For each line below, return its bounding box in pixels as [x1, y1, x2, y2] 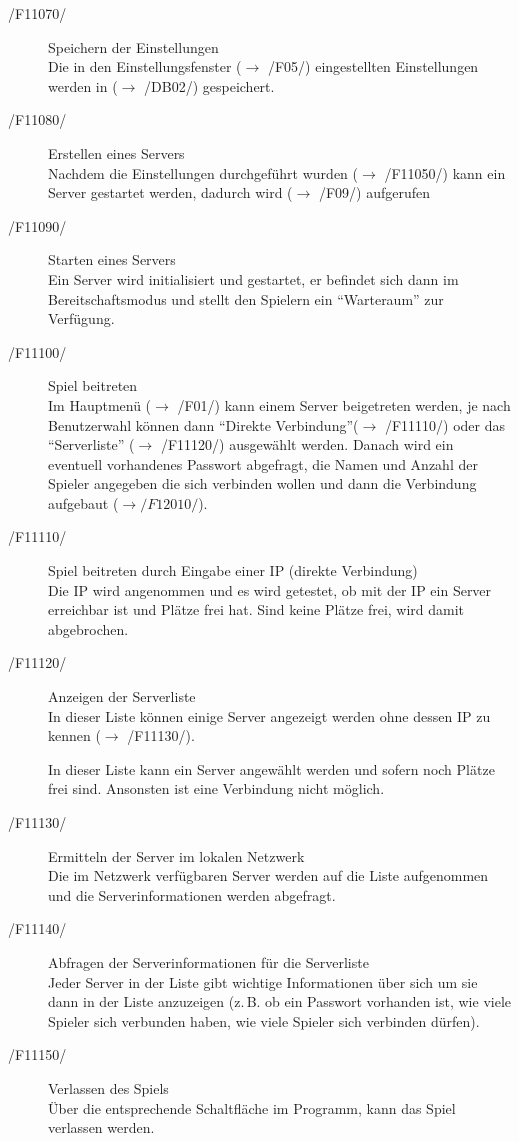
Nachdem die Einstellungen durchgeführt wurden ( [48, 162, 358, 183]
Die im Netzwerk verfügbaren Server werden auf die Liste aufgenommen [48, 865, 489, 886]
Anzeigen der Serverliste [48, 686, 196, 707]
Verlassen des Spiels [48, 1077, 169, 1098]
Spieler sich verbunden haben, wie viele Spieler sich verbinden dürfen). [48, 1010, 480, 1031]
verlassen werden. [48, 1117, 155, 1138]
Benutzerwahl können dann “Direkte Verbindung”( [48, 414, 359, 435]
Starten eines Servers [48, 249, 176, 270]
